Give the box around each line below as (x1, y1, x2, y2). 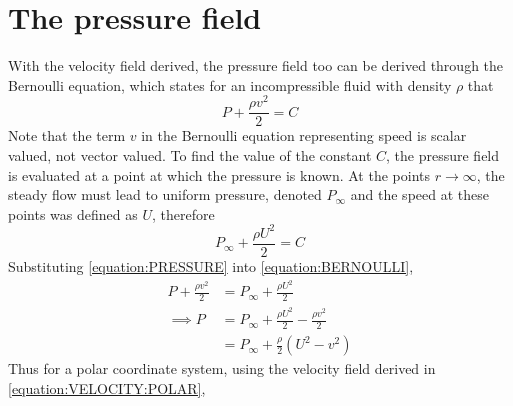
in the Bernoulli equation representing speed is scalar (141, 125, 467, 146)
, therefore (151, 203, 215, 224)
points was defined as (8, 203, 138, 224)
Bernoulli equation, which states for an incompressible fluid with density (8, 74, 452, 95)
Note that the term (8, 125, 126, 146)
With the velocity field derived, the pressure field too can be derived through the (8, 55, 504, 76)
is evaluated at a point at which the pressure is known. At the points (8, 164, 431, 185)
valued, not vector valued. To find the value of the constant (8, 145, 372, 166)
